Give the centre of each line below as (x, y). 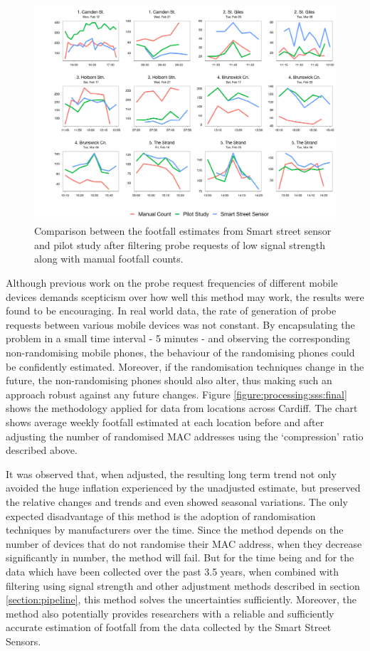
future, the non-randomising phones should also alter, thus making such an (169, 380)
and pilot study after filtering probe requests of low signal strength (180, 244)
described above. (42, 450)
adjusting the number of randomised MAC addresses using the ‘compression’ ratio (185, 436)
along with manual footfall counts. (109, 259)
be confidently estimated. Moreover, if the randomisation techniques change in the (185, 366)
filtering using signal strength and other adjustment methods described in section (183, 585)
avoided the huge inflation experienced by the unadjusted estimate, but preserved (183, 488)
